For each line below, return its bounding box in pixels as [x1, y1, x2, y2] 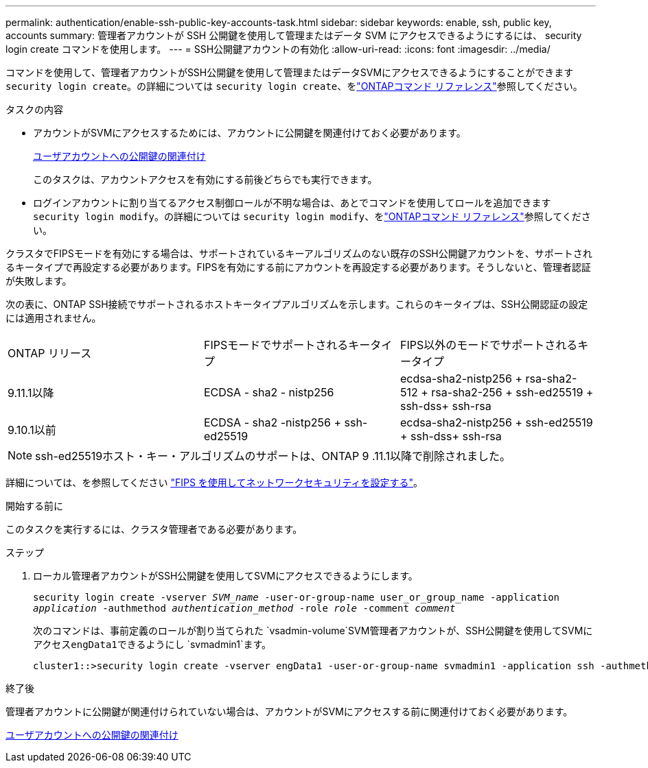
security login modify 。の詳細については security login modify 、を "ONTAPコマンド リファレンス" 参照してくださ [33, 211, 591, 222]
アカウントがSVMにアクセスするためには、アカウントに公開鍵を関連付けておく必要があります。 [33, 127, 466, 139]
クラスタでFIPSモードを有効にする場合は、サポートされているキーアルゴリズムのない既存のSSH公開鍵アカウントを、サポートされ [5, 248, 592, 259]
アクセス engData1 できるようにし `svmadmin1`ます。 [33, 638, 272, 650]
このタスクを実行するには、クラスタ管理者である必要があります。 [5, 523, 303, 535]
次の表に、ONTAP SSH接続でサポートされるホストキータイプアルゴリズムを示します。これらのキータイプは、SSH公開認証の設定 [5, 298, 588, 310]
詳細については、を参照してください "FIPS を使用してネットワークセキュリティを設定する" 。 [5, 477, 424, 488]
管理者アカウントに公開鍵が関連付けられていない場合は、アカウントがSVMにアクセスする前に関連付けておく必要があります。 [5, 706, 573, 717]
